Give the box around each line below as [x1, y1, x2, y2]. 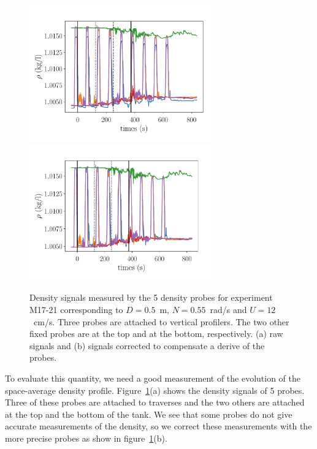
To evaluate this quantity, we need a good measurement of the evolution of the [5, 371, 301, 384]
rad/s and [210, 303, 247, 315]
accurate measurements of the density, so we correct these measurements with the [5, 420, 312, 432]
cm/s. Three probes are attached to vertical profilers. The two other [33, 315, 289, 328]
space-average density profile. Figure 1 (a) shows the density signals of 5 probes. [5, 383, 305, 396]
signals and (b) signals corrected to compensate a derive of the [29, 339, 265, 352]
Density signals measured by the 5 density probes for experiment [29, 291, 273, 304]
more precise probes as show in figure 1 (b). [5, 431, 167, 444]
